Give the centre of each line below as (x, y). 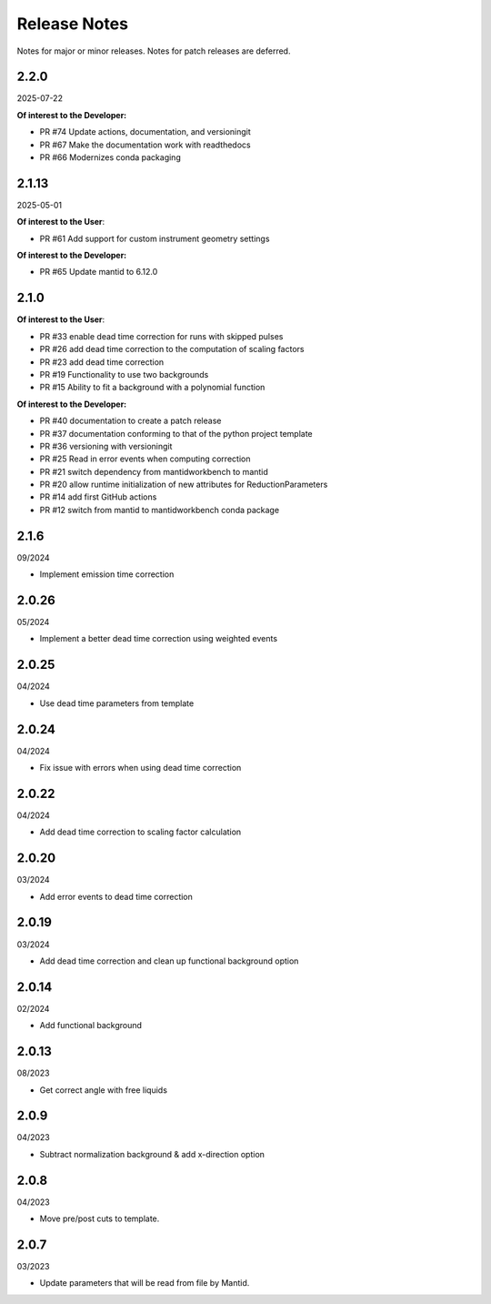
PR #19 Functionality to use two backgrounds (124, 374)
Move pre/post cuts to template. (100, 1218)
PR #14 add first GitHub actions (98, 497)
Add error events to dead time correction (116, 896)
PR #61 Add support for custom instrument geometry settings (155, 238)
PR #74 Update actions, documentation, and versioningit (145, 132)
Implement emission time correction (107, 574)
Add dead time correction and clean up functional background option (169, 961)
